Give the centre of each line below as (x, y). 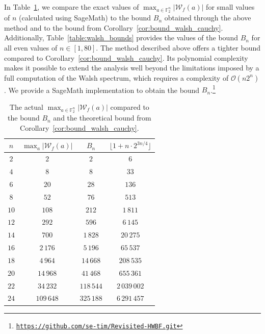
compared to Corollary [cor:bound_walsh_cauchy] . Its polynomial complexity (126, 57)
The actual (26, 106)
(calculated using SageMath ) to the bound (85, 18)
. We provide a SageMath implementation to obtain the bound (102, 90)
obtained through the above (208, 18)
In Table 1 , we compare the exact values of (72, 7)
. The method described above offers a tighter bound (178, 47)
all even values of (31, 47)
